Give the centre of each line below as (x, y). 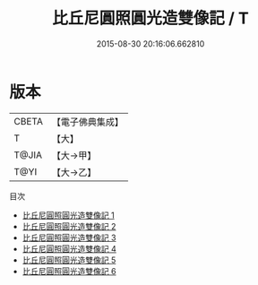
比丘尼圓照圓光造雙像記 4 (69, 248)
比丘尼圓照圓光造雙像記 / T (150, 18)
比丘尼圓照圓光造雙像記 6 (69, 271)
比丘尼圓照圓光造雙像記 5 (69, 260)
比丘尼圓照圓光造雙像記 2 (69, 226)
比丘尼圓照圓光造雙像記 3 (69, 237)
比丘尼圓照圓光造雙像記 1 (68, 215)
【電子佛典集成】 (87, 122)
